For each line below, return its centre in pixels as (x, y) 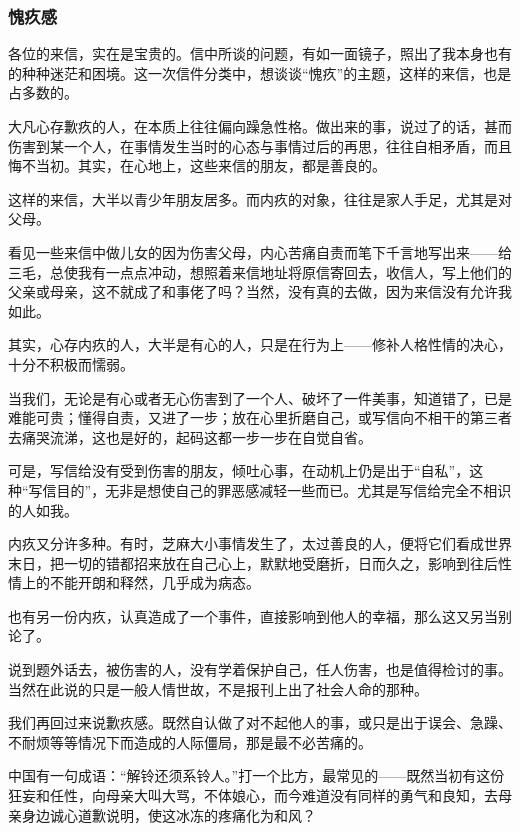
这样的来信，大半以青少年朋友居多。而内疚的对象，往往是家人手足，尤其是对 (260, 198)
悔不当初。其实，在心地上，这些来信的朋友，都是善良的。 (197, 165)
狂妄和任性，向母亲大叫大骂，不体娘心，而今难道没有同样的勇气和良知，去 (253, 795)
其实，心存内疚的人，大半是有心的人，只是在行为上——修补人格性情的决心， (260, 344)
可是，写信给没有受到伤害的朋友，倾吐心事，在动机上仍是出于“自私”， (239, 470)
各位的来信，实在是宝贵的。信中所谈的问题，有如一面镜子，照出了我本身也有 (260, 53)
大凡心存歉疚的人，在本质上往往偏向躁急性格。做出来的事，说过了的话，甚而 (260, 126)
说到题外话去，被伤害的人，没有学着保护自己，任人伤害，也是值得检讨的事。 (260, 669)
